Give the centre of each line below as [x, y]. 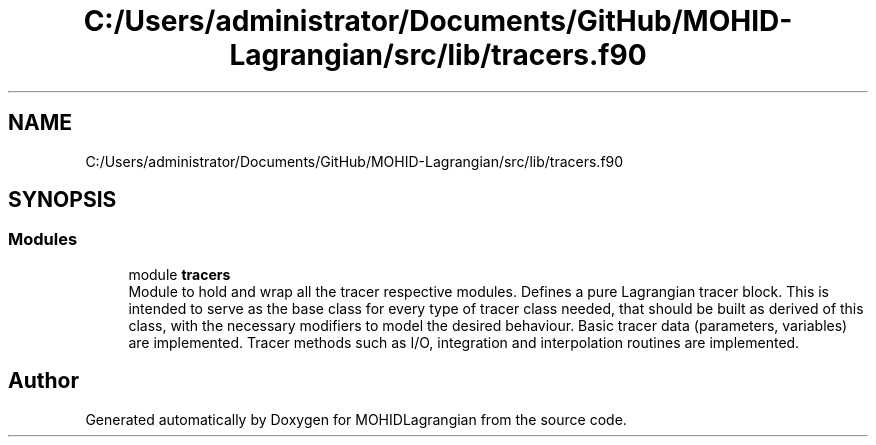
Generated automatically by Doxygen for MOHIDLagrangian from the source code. [356, 419]
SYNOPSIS [62, 200]
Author [43, 381]
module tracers [179, 274]
